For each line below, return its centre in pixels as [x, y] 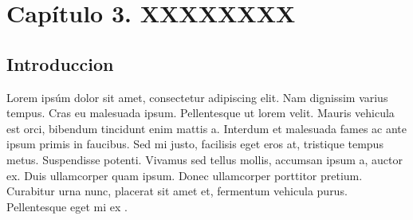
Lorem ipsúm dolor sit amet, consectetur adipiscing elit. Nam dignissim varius [197, 97]
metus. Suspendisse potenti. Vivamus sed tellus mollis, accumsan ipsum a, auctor [205, 159]
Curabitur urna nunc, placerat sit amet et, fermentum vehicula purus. [177, 191]
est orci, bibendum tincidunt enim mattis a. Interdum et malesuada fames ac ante [207, 128]
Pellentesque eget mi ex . [67, 206]
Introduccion [60, 63]
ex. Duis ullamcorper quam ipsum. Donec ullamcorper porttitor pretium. [185, 175]
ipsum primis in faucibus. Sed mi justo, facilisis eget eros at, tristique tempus [195, 144]
